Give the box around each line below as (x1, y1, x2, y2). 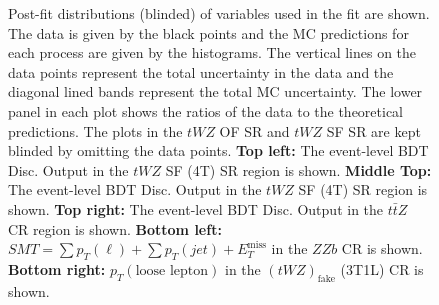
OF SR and (219, 120, 290, 141)
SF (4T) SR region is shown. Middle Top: (165, 159, 432, 180)
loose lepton (135, 263, 209, 278)
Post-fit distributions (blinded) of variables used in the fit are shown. (8, 3, 430, 23)
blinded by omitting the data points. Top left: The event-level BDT (8, 140, 429, 161)
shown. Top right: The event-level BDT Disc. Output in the (8, 198, 384, 219)
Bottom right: (8, 258, 106, 279)
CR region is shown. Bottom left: (8, 218, 222, 239)
